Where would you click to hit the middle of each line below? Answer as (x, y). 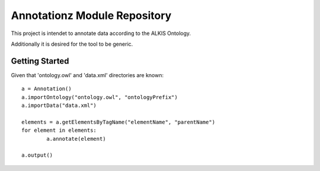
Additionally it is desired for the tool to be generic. (72, 44)
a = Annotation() (47, 89)
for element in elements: (59, 130)
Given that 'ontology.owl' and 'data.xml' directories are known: (87, 75)
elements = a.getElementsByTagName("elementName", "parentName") (119, 122)
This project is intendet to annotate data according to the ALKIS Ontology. (101, 33)
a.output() (37, 155)
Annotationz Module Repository (91, 15)
